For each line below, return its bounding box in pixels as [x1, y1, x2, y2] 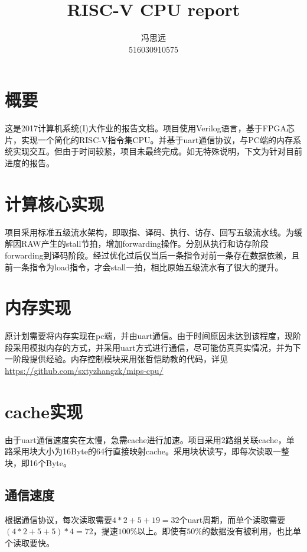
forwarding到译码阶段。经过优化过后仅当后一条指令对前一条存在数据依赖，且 [5, 248, 300, 261]
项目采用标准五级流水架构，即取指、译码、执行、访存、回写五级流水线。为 [5, 225, 294, 238]
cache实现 [5, 399, 83, 423]
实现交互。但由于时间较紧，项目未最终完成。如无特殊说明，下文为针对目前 [12, 145, 302, 157]
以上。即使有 [137, 525, 187, 537]
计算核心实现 [5, 191, 104, 215]
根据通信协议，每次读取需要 [5, 513, 112, 525]
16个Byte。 [29, 456, 71, 469]
